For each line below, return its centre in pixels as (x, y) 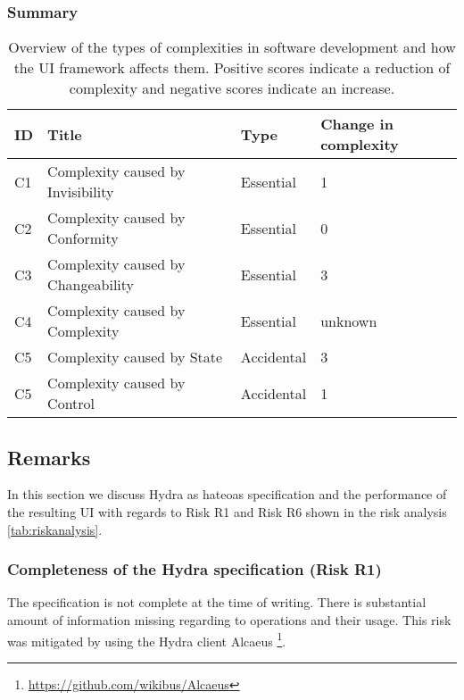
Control (71, 404)
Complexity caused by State (135, 357)
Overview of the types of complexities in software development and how (232, 47)
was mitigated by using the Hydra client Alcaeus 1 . (147, 639)
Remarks (49, 457)
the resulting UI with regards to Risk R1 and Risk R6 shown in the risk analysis (227, 512)
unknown (349, 321)
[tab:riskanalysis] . (55, 529)
